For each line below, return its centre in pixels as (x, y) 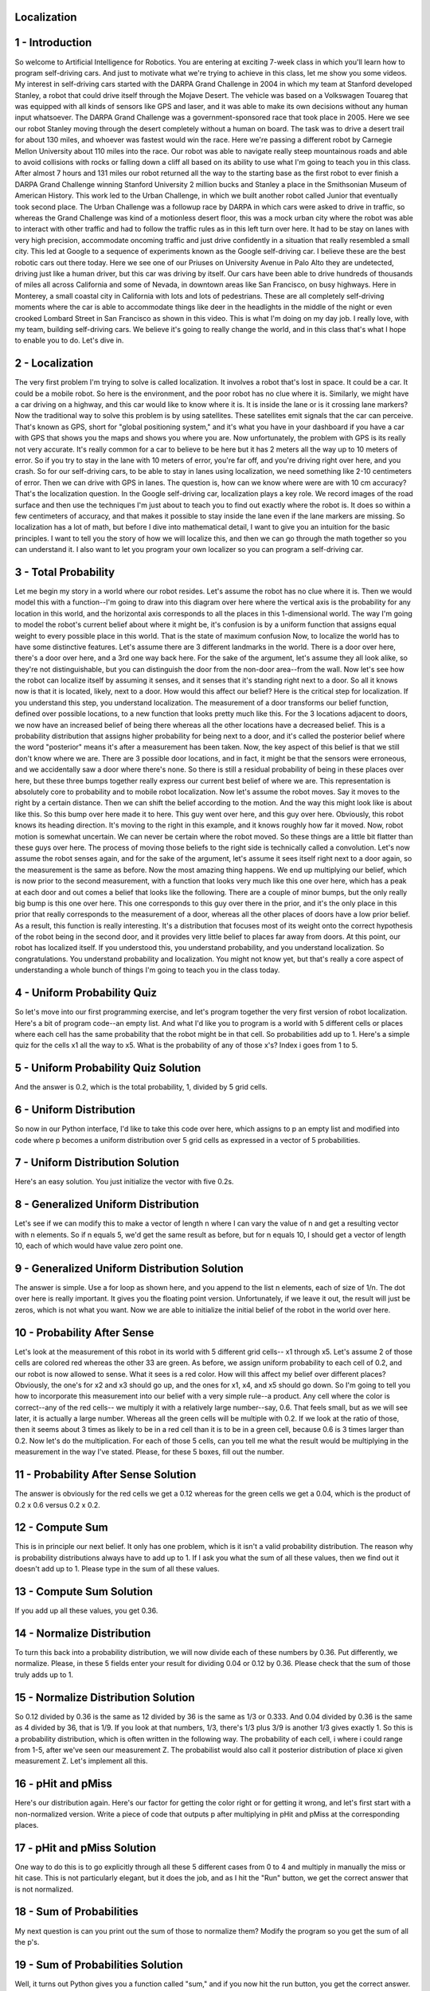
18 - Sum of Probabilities (76, 1912)
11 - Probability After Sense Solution (106, 1475)
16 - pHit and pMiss (64, 1784)
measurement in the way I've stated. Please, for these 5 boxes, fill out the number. (149, 1452)
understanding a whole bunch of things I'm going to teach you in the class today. (147, 970)
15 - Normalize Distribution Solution (105, 1698)
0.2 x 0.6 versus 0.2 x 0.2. (58, 1504)
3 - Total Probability (65, 572)
